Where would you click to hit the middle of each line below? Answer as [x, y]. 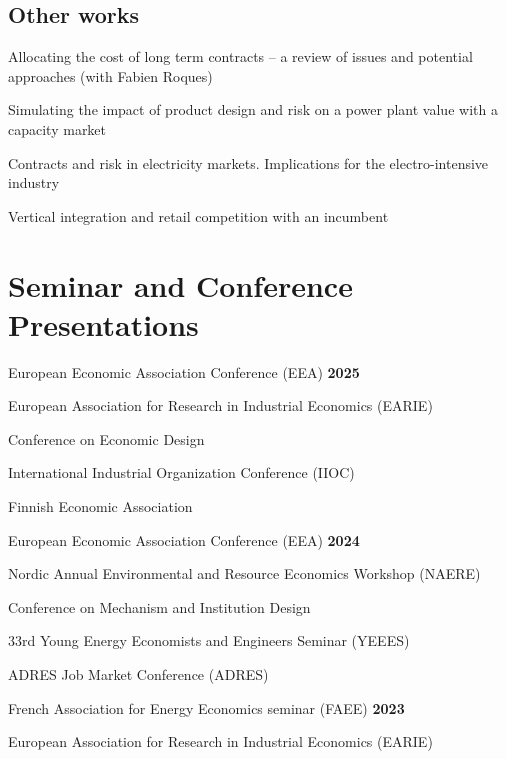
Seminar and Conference [180, 284]
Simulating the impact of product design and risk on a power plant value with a [253, 109]
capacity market [57, 128]
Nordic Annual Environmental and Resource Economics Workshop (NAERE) [244, 573]
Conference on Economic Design [106, 438]
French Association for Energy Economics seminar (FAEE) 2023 [206, 707]
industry [34, 182]
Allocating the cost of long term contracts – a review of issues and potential [240, 56]
